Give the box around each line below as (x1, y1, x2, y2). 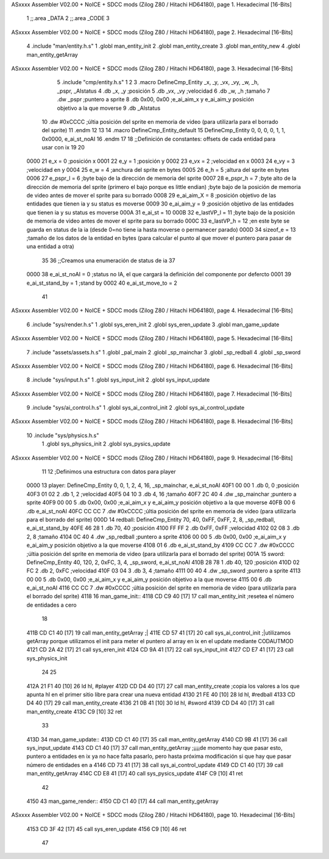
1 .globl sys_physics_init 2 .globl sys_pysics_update (41, 440, 171, 447)
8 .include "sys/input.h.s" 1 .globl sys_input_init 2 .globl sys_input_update (26, 376, 210, 383)
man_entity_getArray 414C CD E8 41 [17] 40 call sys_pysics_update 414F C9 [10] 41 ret (26, 770, 243, 777)
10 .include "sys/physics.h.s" (26, 432, 99, 439)
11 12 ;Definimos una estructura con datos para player (41, 468, 176, 476)
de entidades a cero (26, 601, 77, 608)
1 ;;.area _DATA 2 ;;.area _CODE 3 (26, 15, 110, 22)
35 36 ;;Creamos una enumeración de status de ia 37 (41, 257, 175, 264)
